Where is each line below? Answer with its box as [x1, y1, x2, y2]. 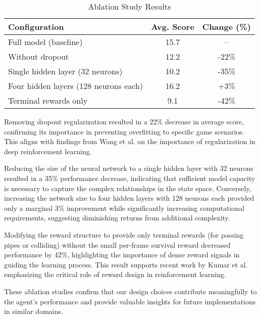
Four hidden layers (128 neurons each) [8, 80, 143, 92]
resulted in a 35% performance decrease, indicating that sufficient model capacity [4, 172, 255, 183]
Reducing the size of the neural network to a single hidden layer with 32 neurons [4, 163, 254, 173]
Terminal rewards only [8, 95, 88, 106]
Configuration [8, 21, 64, 32]
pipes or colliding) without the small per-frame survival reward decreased [4, 239, 231, 250]
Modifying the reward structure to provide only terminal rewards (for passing [4, 229, 244, 240]
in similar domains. [4, 306, 63, 316]
